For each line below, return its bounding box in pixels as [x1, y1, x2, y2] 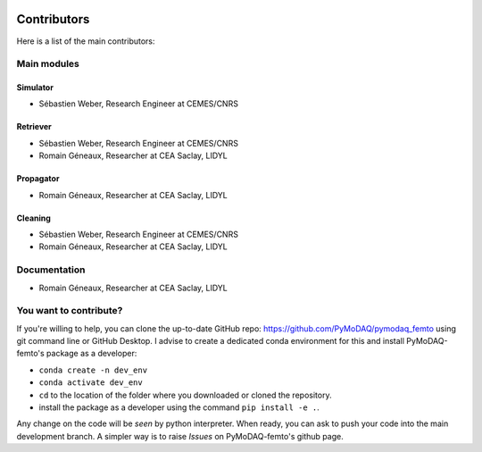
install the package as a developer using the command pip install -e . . [38, 402, 320, 413]
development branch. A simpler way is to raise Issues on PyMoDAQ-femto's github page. [16, 431, 344, 441]
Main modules [16, 58, 80, 71]
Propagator [16, 173, 60, 184]
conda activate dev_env [38, 378, 143, 388]
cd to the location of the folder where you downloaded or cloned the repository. [38, 389, 332, 400]
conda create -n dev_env [38, 364, 147, 375]
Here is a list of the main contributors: [16, 36, 155, 46]
